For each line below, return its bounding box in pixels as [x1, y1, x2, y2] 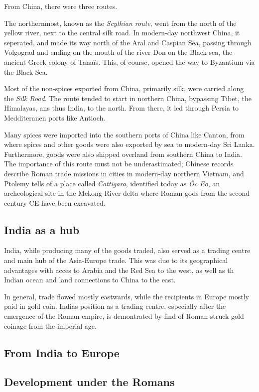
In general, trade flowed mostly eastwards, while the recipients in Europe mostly [4, 291, 249, 301]
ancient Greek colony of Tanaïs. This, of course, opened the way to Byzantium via [4, 56, 255, 67]
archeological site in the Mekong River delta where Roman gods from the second [4, 188, 250, 198]
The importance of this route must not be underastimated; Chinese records [4, 158, 234, 169]
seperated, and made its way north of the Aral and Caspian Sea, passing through [4, 37, 252, 47]
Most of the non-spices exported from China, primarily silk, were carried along [4, 83, 244, 94]
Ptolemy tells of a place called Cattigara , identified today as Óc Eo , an [4, 178, 220, 188]
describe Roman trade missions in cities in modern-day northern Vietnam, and [4, 168, 244, 178]
